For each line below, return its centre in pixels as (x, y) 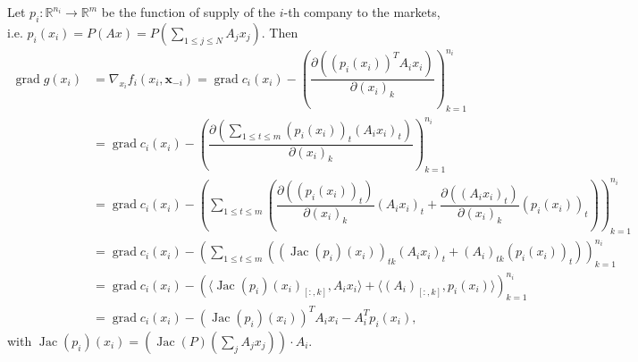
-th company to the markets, (362, 12)
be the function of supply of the (189, 12)
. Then (280, 32)
